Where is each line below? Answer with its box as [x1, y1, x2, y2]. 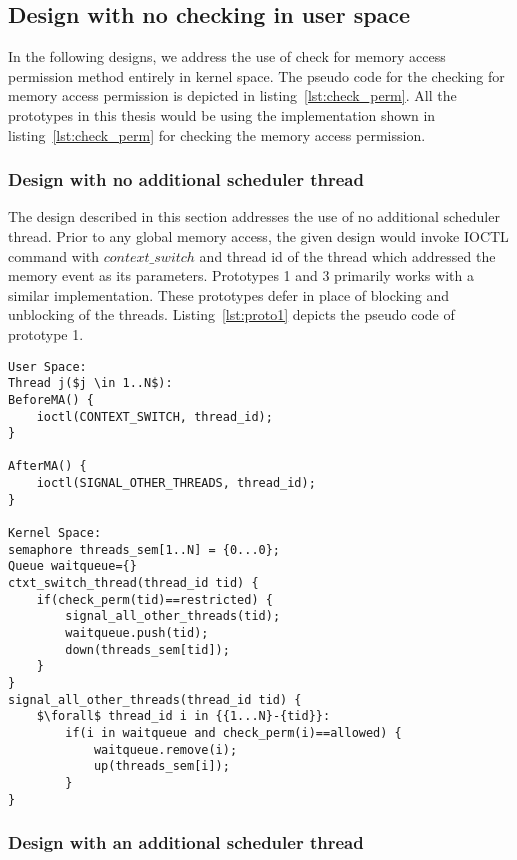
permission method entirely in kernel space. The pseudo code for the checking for [8, 65, 505, 86]
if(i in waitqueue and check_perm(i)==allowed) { [65, 725, 402, 740]
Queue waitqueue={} [8, 559, 137, 574]
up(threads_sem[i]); [93, 759, 230, 774]
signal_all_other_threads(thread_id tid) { [8, 692, 302, 707]
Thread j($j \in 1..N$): [8, 376, 173, 391]
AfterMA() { [8, 459, 87, 474]
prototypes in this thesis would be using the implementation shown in [8, 104, 436, 125]
